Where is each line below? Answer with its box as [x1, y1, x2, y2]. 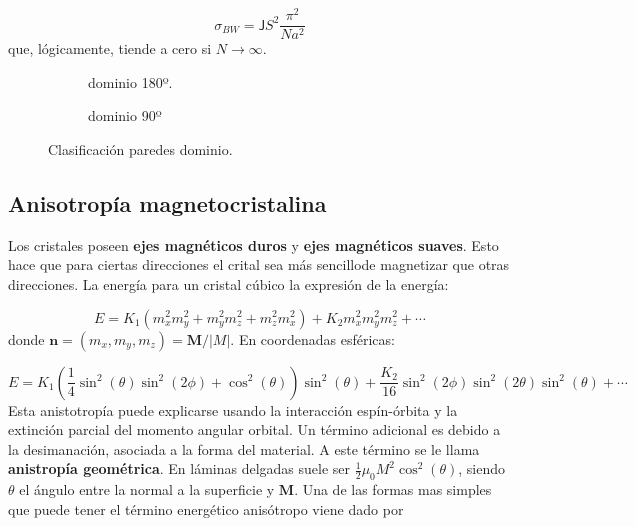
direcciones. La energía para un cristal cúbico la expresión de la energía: [8, 273, 449, 294]
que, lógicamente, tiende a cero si [8, 38, 212, 59]
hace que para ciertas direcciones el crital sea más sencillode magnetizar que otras [8, 254, 510, 275]
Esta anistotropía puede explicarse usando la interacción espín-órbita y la [8, 399, 458, 420]
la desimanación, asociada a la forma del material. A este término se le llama [8, 438, 480, 459]
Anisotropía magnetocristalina [8, 187, 327, 218]
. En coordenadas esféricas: [230, 328, 395, 349]
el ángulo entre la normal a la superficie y [19, 479, 275, 500]
